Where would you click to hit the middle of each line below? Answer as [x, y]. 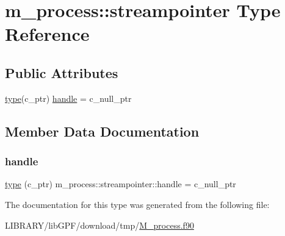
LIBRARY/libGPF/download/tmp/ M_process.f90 [99, 225]
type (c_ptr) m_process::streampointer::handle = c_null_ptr [121, 184]
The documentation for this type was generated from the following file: [137, 204]
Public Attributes [62, 72]
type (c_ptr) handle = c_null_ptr [68, 98]
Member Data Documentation [102, 131]
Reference [47, 34]
